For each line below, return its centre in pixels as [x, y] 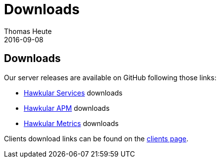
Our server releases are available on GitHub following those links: [110, 77]
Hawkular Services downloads [73, 93]
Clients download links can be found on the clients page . [96, 138]
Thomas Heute [28, 31]
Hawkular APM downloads [67, 108]
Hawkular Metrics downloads [71, 123]
